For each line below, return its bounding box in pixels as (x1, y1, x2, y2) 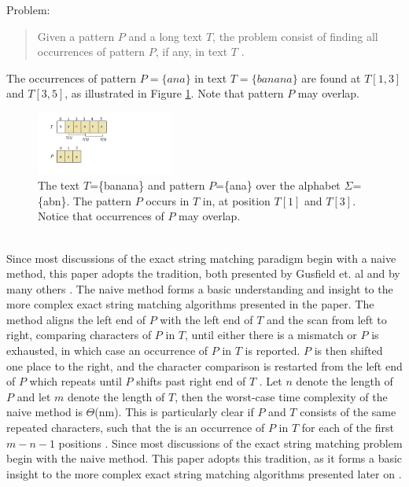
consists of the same (300, 404, 396, 420)
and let (17, 388, 51, 404)
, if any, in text (155, 43, 228, 60)
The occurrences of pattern (6, 69, 137, 86)
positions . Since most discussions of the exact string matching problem (58, 434, 403, 451)
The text (38, 177, 80, 194)
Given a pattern (37, 28, 115, 44)
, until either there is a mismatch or (185, 327, 357, 343)
